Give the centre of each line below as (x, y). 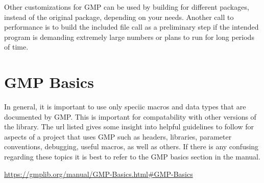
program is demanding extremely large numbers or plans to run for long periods (129, 37)
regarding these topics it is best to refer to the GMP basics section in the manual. (132, 157)
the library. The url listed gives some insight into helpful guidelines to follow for (129, 127)
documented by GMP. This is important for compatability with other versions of (130, 116)
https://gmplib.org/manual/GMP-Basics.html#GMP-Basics (99, 174)
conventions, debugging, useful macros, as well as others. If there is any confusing (131, 146)
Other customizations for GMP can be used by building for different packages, (127, 7)
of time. (16, 47)
